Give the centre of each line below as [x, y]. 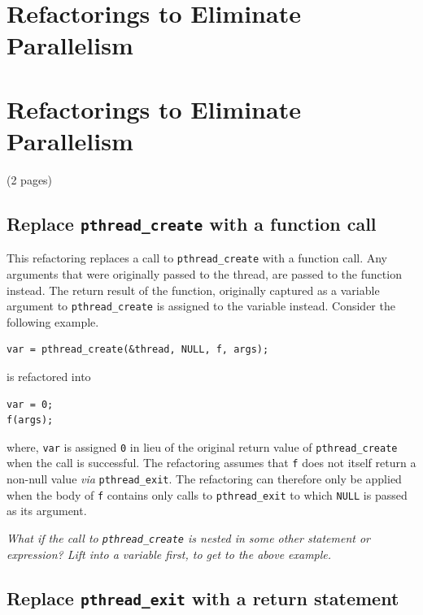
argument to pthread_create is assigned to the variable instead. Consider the [201, 306]
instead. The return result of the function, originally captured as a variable [193, 290]
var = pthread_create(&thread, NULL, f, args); [138, 350]
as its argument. [47, 511]
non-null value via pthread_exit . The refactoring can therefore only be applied [204, 479]
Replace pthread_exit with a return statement [203, 598]
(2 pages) [30, 179]
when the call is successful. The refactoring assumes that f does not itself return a [211, 463]
